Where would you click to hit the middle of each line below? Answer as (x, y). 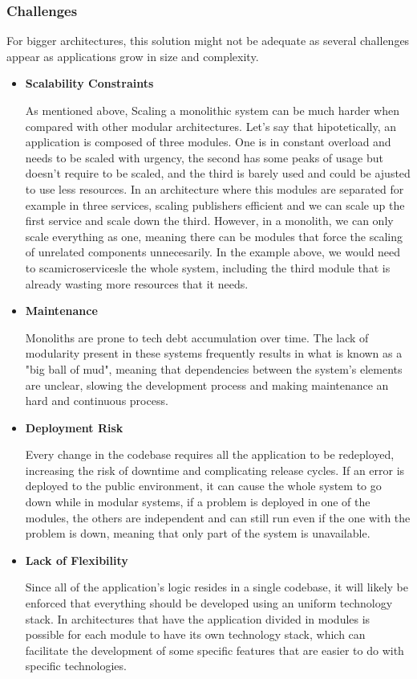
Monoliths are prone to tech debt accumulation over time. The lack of (197, 337)
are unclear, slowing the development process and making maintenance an (207, 384)
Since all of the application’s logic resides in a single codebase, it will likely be (217, 587)
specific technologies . (76, 666)
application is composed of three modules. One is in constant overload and (208, 142)
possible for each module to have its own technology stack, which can (195, 634)
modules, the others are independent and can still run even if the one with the (218, 517)
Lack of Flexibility (77, 560)
